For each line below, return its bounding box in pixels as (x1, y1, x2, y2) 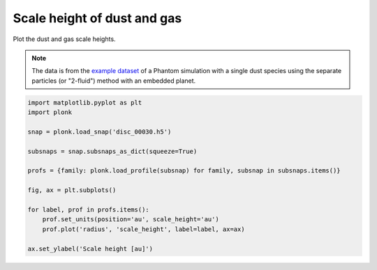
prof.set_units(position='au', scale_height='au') (42, 216, 219, 223)
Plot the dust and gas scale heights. (13, 35, 116, 43)
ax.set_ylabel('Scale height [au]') (27, 244, 154, 253)
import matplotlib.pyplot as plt (27, 98, 142, 106)
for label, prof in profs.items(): (27, 206, 149, 214)
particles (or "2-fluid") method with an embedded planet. (31, 77, 196, 85)
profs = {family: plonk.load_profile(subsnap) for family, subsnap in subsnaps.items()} (27, 167, 341, 175)
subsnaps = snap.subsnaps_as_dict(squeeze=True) (27, 147, 198, 155)
